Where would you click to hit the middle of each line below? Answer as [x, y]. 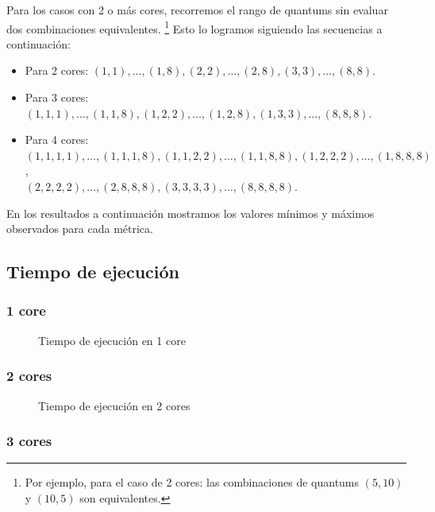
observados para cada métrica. [80, 229]
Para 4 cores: [57, 140]
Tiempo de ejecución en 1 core [112, 340]
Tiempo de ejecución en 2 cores [114, 405]
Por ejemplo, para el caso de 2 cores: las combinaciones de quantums [192, 482]
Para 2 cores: [57, 70]
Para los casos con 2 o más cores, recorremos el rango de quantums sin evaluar [197, 10]
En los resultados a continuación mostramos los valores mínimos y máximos [191, 213]
